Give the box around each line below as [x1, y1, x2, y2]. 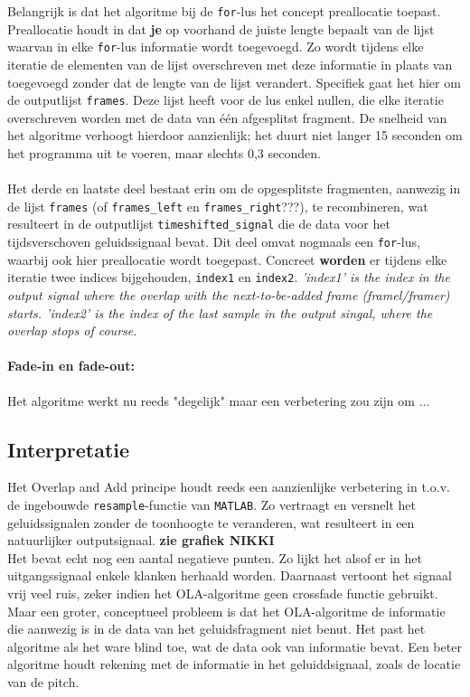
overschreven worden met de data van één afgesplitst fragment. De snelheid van [7, 108, 447, 127]
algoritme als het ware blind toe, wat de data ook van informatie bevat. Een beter [7, 636, 462, 655]
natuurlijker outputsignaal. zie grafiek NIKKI [7, 531, 275, 550]
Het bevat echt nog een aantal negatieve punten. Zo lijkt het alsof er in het [7, 548, 422, 567]
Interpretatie [7, 435, 130, 463]
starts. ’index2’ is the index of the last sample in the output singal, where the [7, 303, 433, 322]
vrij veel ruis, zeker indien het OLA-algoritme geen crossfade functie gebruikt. [7, 583, 438, 602]
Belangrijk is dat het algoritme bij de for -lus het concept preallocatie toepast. [7, 2, 441, 20]
